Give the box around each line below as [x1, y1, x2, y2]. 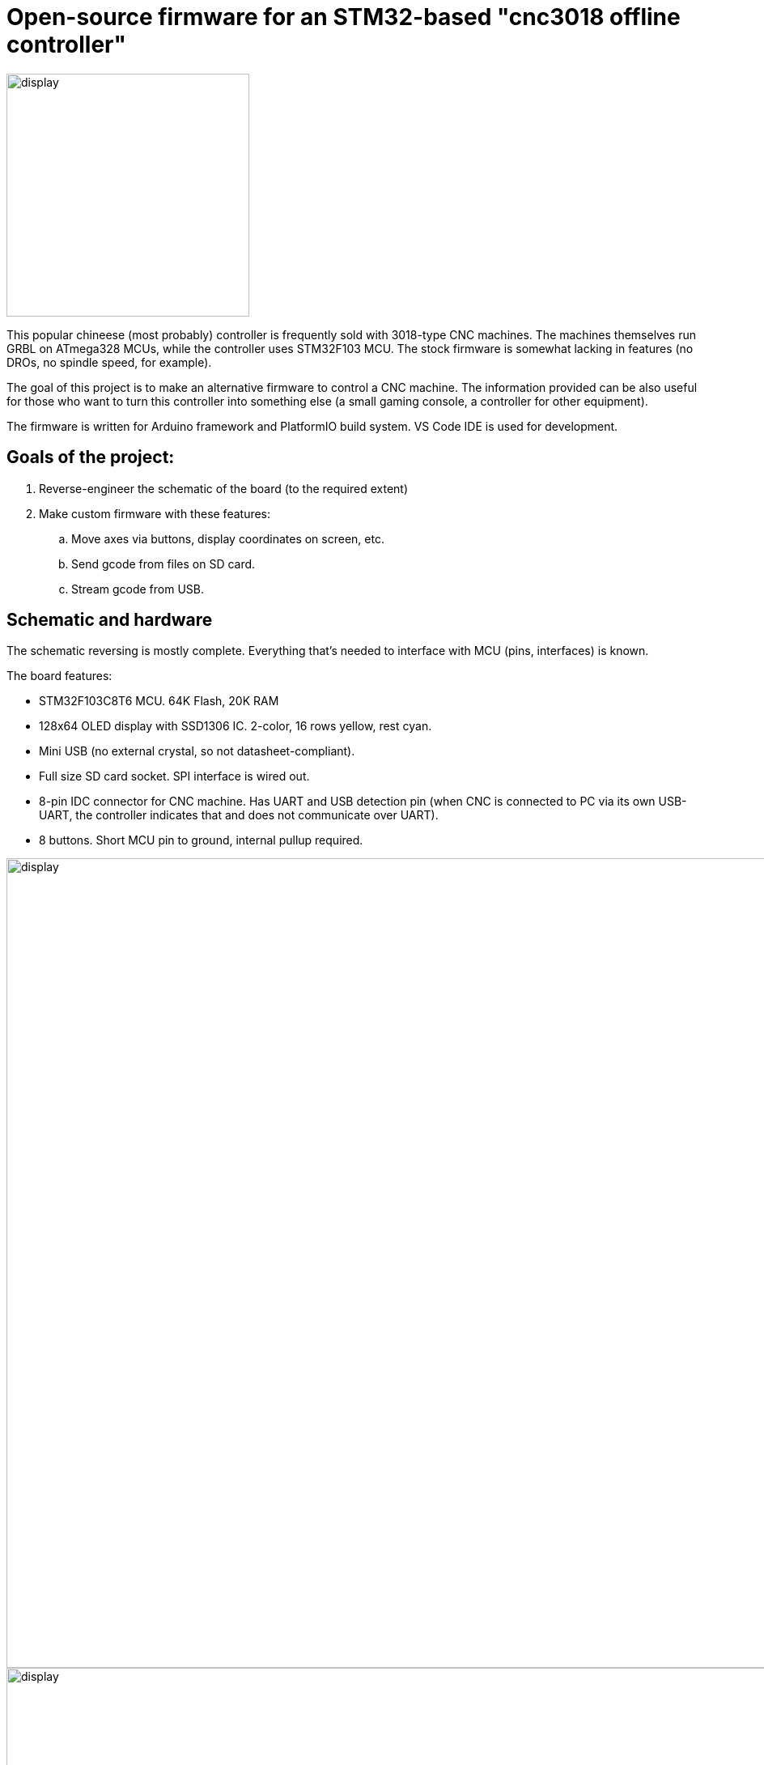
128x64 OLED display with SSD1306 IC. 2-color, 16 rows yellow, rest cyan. [39, 719, 432, 734]
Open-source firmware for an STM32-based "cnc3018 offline [6, 3, 681, 31]
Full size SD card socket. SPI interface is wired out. [39, 769, 310, 784]
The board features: [6, 669, 112, 683]
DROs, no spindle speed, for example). [6, 355, 212, 369]
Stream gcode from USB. [71, 581, 205, 596]
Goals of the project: [6, 447, 175, 468]
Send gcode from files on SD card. [71, 556, 256, 571]
